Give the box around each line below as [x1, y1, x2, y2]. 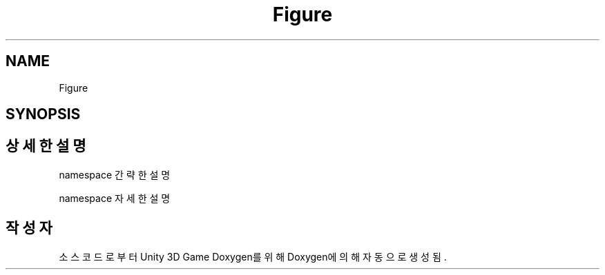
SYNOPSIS [6, 105, 81, 123]
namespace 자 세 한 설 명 [59, 192, 171, 204]
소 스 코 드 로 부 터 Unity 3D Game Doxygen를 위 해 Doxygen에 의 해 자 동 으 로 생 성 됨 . [59, 250, 447, 263]
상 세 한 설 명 [6, 137, 86, 155]
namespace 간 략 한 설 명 [59, 168, 171, 181]
